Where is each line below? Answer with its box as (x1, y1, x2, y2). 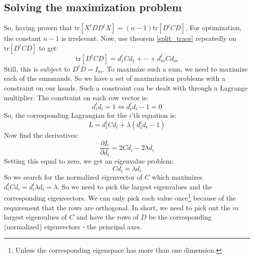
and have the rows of (76, 212, 139, 222)
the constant (4, 33, 41, 43)
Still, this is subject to (4, 63, 70, 74)
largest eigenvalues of (4, 212, 67, 222)
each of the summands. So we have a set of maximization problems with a (4, 73, 225, 83)
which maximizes (152, 172, 203, 182)
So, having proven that (4, 22, 72, 33)
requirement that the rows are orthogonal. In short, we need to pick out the (4, 202, 231, 212)
